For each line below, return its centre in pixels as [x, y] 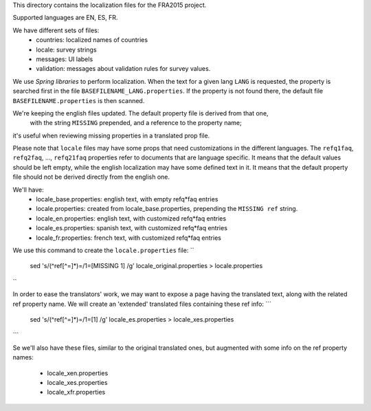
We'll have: [28, 190]
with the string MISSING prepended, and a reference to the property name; [136, 123]
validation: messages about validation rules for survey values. [123, 69]
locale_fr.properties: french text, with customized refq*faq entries [128, 238]
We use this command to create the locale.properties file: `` [103, 250]
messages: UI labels [65, 59]
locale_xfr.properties [76, 392]
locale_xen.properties [78, 373]
